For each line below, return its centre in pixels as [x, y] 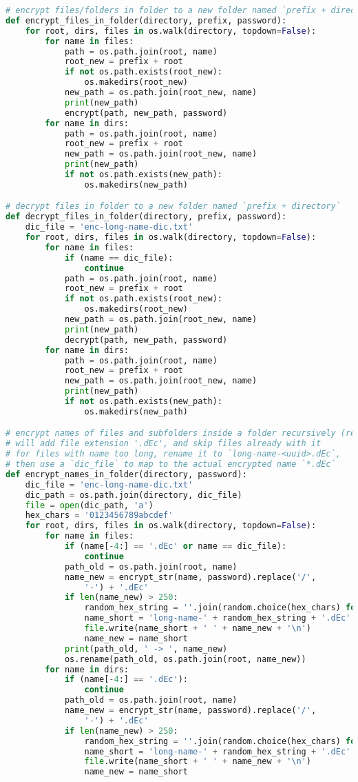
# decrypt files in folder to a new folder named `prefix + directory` [173, 207]
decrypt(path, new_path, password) [146, 340]
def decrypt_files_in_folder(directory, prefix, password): [146, 217]
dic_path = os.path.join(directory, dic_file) [134, 495]
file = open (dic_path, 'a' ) [89, 505]
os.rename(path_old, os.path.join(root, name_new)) [185, 659]
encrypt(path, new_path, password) [146, 113]
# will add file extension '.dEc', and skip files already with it [164, 444]
